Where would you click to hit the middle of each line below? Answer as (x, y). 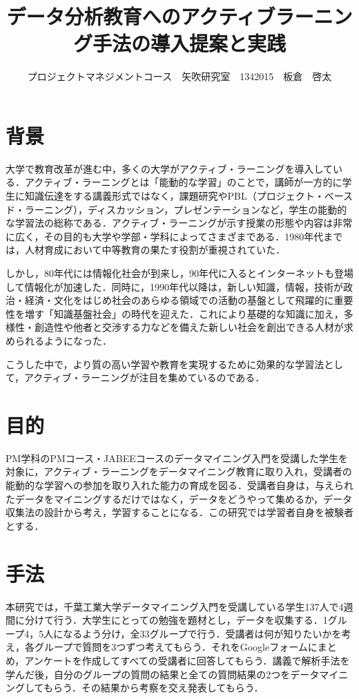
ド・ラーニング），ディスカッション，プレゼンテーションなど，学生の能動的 (176, 209)
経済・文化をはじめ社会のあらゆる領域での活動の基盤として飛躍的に (179, 300)
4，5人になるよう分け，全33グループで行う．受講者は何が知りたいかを (183, 633)
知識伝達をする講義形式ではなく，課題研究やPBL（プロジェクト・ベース (189, 196)
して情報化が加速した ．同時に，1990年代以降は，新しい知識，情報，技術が (174, 286)
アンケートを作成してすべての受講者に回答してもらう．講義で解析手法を (187, 660)
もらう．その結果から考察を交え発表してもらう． (153, 688)
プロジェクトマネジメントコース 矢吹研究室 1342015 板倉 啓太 (179, 76)
